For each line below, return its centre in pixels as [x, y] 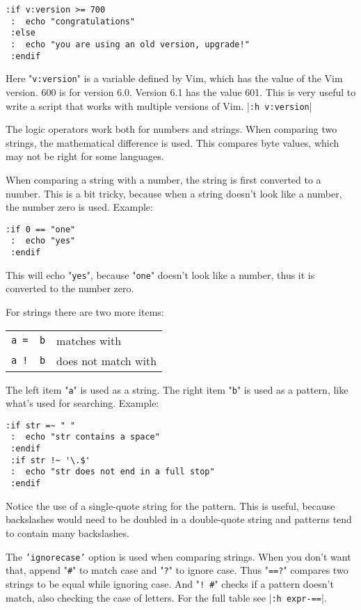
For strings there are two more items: [85, 311]
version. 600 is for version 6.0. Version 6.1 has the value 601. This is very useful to [181, 91]
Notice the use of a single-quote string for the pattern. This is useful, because [170, 505]
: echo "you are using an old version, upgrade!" [130, 44]
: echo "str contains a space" [85, 437]
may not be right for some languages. [85, 156]
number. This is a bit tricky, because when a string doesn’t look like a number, [174, 193]
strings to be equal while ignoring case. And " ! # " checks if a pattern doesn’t [170, 583]
